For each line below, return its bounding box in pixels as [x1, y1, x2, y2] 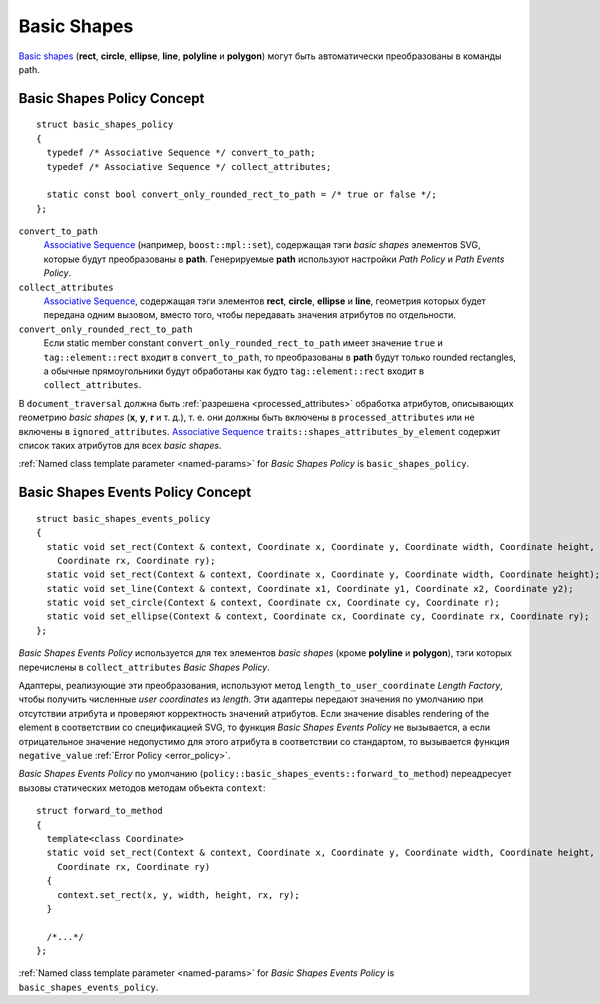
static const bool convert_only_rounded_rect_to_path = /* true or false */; [46, 189, 437, 200]
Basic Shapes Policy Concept [18, 90, 205, 107]
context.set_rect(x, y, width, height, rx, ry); [56, 889, 300, 900]
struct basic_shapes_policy [36, 119, 174, 130]
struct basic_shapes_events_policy [36, 513, 211, 524]
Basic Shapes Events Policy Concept [18, 484, 252, 501]
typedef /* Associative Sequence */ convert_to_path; [46, 147, 316, 159]
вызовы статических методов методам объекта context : [18, 781, 266, 794]
